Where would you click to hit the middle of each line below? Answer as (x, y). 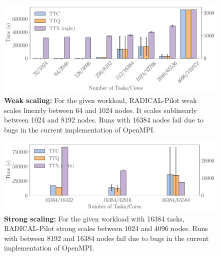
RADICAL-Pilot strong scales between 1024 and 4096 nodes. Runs (106, 228)
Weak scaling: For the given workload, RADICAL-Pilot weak (100, 100)
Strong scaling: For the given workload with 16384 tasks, (94, 218)
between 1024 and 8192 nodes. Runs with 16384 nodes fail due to (104, 120)
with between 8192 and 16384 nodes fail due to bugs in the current (106, 238)
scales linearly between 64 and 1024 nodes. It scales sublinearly (100, 110)
